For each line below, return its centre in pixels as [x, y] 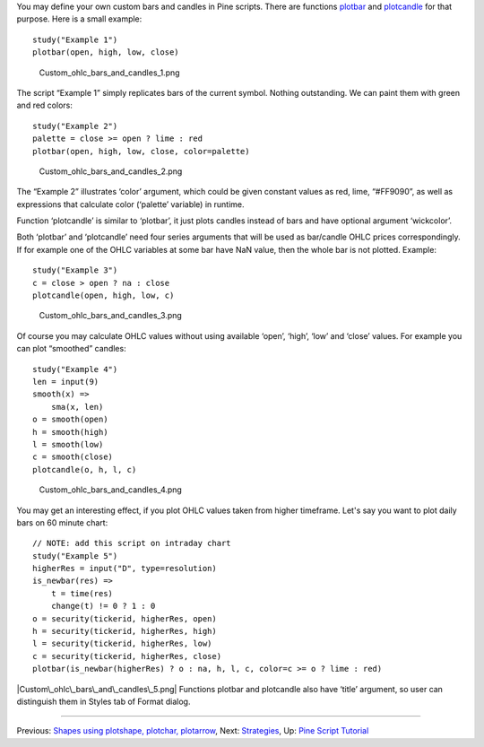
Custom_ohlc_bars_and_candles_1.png [109, 73]
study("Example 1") [75, 39]
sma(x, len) [77, 407]
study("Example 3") [75, 270]
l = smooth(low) [68, 444]
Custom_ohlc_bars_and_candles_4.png [111, 490]
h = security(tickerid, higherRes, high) [125, 631]
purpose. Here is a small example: [79, 19]
